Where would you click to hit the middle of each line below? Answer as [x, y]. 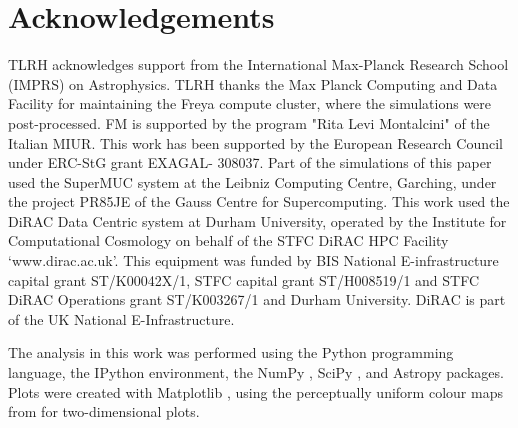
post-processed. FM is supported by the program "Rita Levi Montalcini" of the [249, 122]
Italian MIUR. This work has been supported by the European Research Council [255, 142]
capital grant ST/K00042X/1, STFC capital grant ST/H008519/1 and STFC [244, 279]
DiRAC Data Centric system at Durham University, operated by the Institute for [257, 220]
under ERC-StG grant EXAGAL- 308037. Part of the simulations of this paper [250, 162]
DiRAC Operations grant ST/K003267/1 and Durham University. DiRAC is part [257, 299]
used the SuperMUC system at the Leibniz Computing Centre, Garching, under [252, 181]
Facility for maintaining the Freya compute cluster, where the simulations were [250, 103]
